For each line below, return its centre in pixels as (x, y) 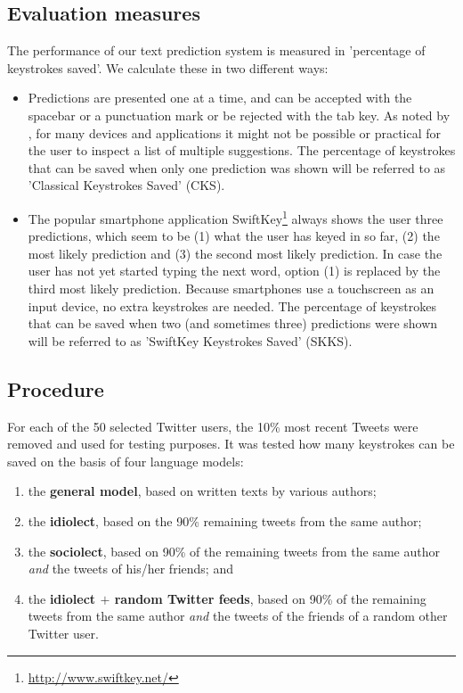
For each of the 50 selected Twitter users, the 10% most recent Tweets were (213, 426)
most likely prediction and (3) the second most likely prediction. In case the (235, 253)
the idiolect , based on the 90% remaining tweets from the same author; (225, 520)
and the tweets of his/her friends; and (130, 569)
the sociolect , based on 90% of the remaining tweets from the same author (234, 551)
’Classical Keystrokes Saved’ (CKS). (126, 185)
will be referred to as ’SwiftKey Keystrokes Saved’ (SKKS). (190, 340)
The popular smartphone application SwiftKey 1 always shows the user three (236, 217)
